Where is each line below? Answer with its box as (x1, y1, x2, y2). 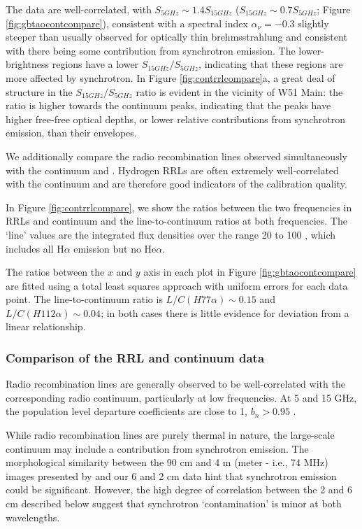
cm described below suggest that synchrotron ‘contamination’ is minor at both (6, 496, 342, 511)
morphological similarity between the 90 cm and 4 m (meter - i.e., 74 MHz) (6, 455, 328, 470)
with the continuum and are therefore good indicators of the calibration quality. (6, 176, 347, 191)
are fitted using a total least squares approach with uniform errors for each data (6, 278, 348, 292)
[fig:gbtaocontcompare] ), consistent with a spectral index (6, 15, 248, 30)
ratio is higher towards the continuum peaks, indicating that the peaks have (6, 98, 331, 113)
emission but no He (73, 241, 157, 255)
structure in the (6, 84, 73, 99)
